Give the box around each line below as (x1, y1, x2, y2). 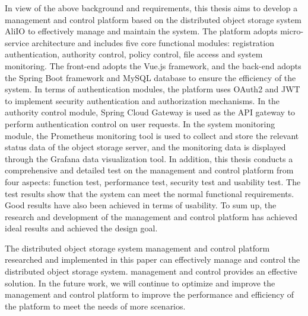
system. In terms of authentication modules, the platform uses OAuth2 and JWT (5, 83, 300, 95)
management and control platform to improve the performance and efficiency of (5, 288, 294, 301)
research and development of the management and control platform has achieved (5, 210, 298, 223)
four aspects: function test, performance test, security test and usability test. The (5, 175, 301, 188)
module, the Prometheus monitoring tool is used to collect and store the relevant (5, 129, 299, 141)
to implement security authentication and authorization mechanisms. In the (5, 94, 280, 107)
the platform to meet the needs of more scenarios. (5, 299, 186, 312)
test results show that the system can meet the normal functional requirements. (5, 187, 294, 199)
